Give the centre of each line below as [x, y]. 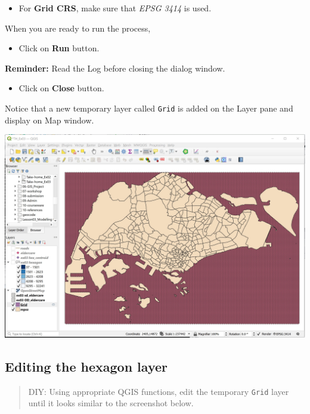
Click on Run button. [59, 48]
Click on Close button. [61, 88]
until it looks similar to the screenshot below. [111, 403]
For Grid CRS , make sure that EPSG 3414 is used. [115, 8]
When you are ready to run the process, [78, 28]
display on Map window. [49, 120]
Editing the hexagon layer [86, 366]
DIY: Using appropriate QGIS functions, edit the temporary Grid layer [159, 391]
